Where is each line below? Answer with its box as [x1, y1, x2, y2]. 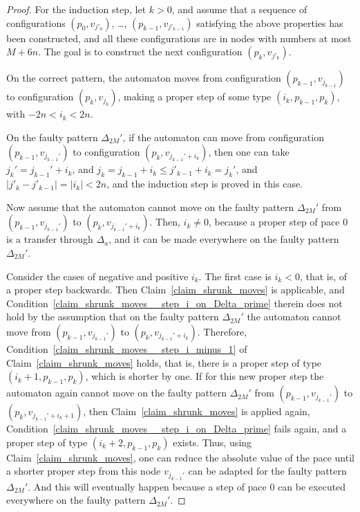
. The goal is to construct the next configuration [38, 44, 243, 59]
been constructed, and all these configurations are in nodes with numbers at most [6, 30, 352, 45]
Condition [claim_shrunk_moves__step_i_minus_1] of [6, 341, 247, 356]
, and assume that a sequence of [171, 2, 307, 16]
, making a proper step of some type [117, 89, 272, 104]
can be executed [278, 479, 346, 493]
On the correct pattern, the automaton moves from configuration [6, 71, 281, 85]
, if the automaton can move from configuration [122, 129, 324, 144]
